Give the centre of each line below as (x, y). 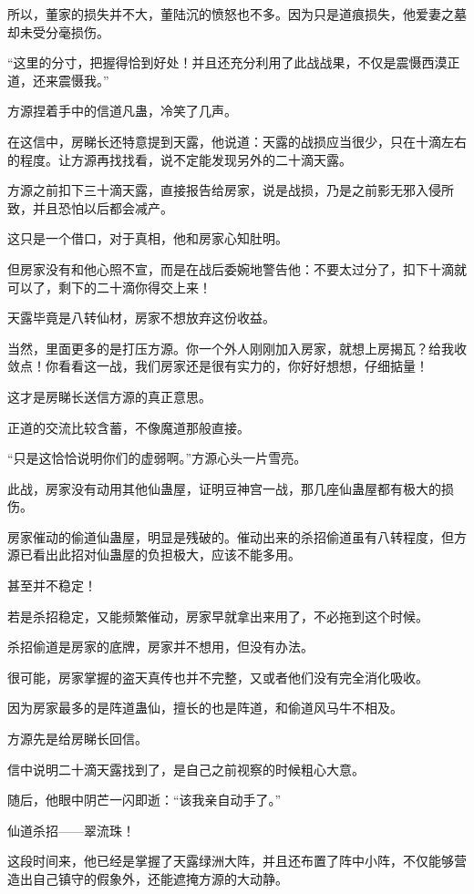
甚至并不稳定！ (52, 586)
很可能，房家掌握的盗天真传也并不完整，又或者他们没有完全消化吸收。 (218, 677)
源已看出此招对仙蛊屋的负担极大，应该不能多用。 (154, 555)
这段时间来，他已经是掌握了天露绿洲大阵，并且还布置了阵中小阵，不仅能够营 (237, 861)
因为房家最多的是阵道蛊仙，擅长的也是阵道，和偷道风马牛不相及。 (205, 708)
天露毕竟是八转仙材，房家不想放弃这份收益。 (141, 318)
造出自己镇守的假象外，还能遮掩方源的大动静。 (148, 879)
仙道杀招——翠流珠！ (71, 830)
